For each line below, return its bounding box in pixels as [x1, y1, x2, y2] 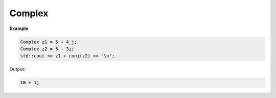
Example [9, 25, 29, 31]
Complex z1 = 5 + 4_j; [20, 39, 77, 45]
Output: [9, 66, 26, 72]
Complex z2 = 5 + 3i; [20, 46, 75, 52]
